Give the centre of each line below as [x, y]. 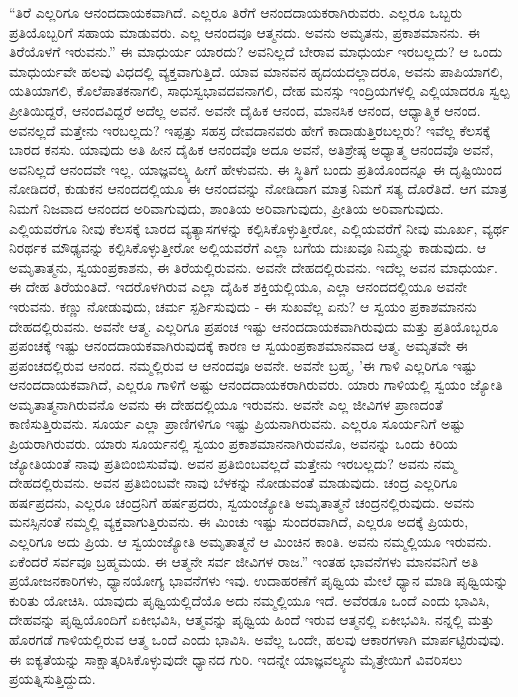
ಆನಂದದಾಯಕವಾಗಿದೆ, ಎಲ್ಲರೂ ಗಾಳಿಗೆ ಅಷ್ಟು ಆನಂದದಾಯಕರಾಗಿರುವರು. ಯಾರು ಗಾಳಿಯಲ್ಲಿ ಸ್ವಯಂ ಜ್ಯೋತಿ [256, 384]
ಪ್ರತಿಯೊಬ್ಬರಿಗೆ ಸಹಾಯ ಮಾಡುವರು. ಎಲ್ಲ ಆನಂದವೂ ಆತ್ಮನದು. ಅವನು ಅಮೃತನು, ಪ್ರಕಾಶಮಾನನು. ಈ [245, 31]
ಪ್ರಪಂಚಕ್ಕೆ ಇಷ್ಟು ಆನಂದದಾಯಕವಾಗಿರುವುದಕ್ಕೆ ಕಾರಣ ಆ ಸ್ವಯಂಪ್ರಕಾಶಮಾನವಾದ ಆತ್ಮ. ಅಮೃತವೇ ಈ [238, 345]
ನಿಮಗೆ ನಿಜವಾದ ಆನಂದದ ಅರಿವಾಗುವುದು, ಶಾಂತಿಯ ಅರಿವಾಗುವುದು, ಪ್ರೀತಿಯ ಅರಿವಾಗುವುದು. [226, 207]
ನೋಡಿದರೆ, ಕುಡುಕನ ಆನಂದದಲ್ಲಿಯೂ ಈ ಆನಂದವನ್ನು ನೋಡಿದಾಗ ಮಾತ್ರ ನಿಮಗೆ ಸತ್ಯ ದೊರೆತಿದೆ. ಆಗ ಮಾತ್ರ [258, 188]
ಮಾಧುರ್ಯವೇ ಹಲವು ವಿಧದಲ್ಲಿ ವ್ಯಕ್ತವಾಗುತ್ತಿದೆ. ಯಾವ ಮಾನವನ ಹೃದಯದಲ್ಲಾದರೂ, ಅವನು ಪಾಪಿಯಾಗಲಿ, [256, 70]
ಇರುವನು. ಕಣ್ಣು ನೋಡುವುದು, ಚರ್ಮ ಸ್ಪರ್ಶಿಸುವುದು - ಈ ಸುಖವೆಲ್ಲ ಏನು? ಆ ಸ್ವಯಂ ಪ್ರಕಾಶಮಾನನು [243, 305]
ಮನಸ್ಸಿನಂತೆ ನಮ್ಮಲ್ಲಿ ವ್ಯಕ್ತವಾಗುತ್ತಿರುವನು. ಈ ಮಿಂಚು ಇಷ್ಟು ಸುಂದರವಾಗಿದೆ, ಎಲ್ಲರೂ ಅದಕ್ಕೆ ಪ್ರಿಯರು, [239, 521]
